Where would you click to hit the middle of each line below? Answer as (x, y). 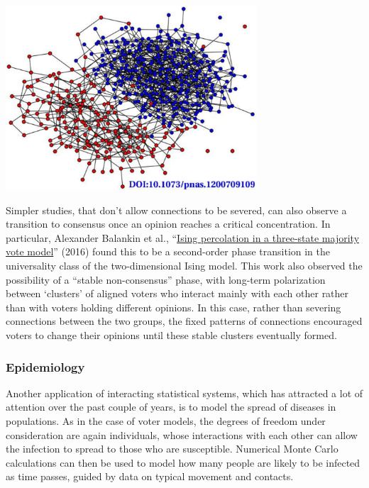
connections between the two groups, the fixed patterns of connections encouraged (184, 321)
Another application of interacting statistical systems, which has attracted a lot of (184, 393)
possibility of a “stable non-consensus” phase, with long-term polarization (166, 279)
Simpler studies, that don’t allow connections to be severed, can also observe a (176, 210)
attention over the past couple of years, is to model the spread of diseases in (171, 407)
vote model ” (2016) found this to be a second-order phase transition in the (168, 251)
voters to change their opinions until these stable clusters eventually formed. (171, 335)
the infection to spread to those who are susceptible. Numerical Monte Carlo (172, 449)
